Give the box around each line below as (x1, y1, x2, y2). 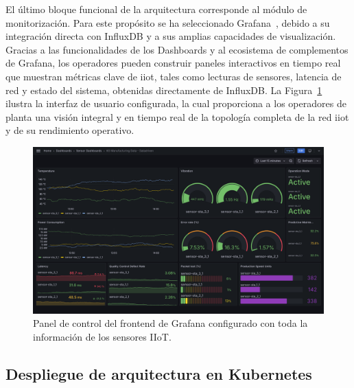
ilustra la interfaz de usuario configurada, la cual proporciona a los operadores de (5, 96, 346, 111)
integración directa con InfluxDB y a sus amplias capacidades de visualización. (5, 29, 336, 43)
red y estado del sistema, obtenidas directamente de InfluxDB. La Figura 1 (5, 82, 322, 97)
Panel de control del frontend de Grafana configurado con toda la (33, 316, 308, 330)
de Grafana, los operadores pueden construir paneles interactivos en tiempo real (5, 56, 341, 70)
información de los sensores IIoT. (33, 329, 172, 343)
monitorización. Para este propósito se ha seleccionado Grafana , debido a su (5, 15, 330, 30)
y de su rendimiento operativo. (5, 123, 134, 137)
